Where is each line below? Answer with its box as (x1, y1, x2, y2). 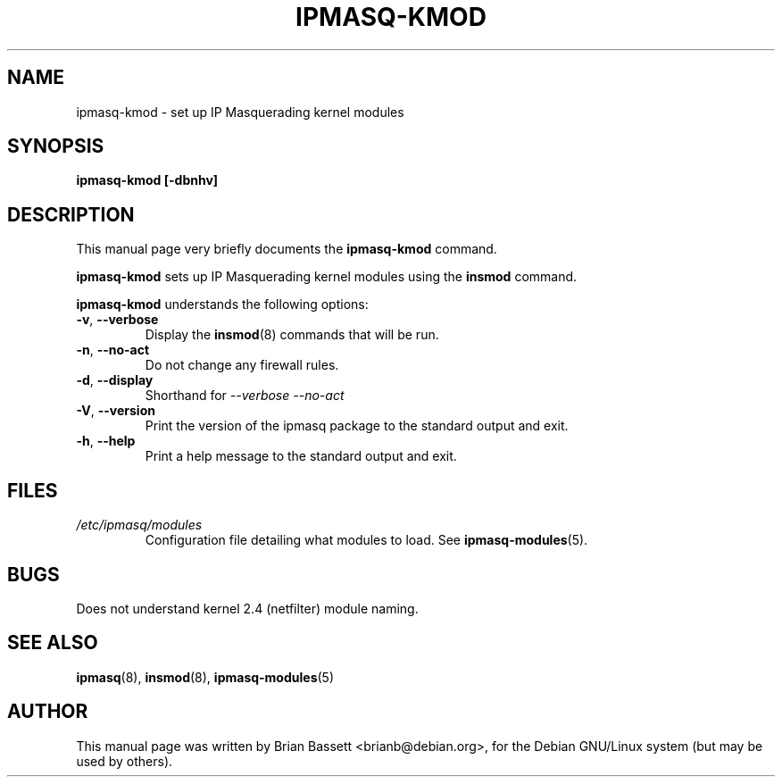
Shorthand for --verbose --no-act (145, 388, 345, 404)
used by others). (76, 753, 173, 769)
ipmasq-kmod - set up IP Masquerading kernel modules (76, 104, 404, 120)
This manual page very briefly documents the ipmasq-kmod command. (76, 241, 497, 257)
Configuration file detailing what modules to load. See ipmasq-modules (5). (145, 532, 588, 548)
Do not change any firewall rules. (145, 357, 339, 373)
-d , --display (76, 372, 154, 388)
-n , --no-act (76, 342, 150, 358)
